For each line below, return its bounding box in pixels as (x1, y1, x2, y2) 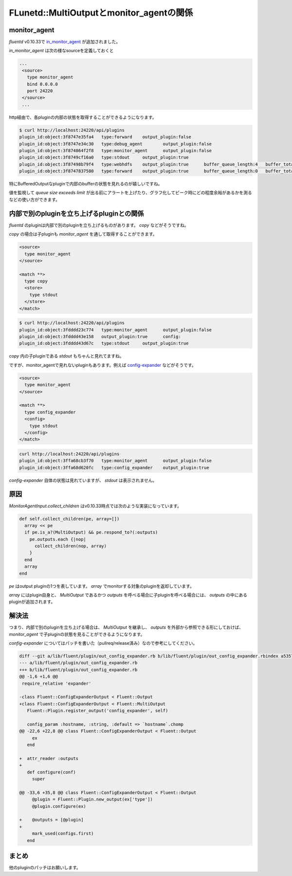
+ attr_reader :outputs (19, 756, 79, 761)
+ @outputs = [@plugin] (19, 817, 84, 823)
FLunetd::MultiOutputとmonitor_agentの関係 (9, 7, 193, 18)
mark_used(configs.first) (32, 831, 94, 836)
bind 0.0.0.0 (27, 81, 58, 87)
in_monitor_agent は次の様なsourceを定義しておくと (9, 48, 114, 54)
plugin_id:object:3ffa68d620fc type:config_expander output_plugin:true (19, 465, 209, 470)
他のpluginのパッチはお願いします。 (9, 865, 81, 871)
